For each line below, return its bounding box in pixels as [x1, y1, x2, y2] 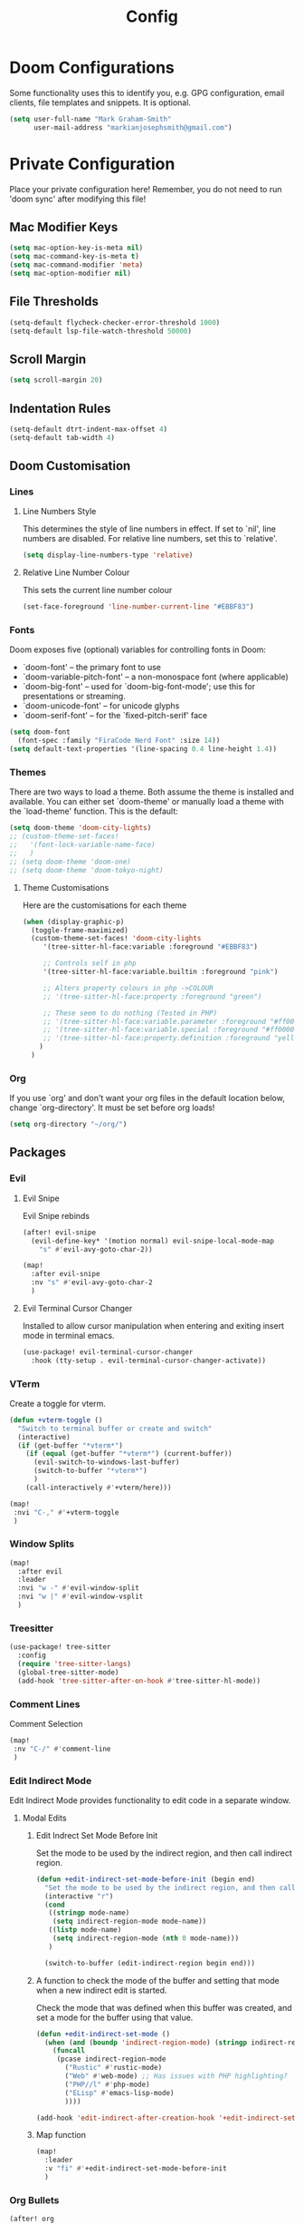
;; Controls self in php [43, 959, 138, 968]
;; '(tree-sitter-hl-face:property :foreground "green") [43, 991, 262, 1001]
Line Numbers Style [22, 506, 97, 517]
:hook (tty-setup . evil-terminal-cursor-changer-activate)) [31, 1356, 267, 1365]
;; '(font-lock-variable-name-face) [9, 841, 156, 850]
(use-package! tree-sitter [9, 1643, 111, 1652]
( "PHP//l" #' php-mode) [64, 2080, 151, 2089]
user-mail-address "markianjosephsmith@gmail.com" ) [33, 122, 233, 132]
